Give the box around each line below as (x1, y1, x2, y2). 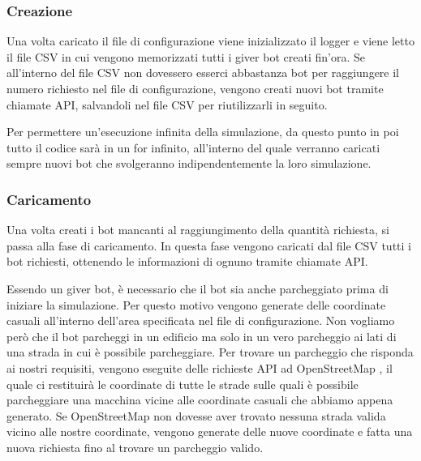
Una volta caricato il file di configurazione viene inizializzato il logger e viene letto (6, 32, 415, 49)
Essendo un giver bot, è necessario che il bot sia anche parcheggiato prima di (6, 280, 389, 297)
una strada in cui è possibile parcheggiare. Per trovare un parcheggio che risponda (6, 344, 414, 361)
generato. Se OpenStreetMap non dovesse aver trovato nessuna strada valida (6, 407, 386, 424)
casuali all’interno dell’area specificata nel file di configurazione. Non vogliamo (6, 312, 395, 329)
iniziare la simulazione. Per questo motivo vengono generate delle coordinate (6, 296, 386, 313)
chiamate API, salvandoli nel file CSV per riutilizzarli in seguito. (6, 96, 328, 113)
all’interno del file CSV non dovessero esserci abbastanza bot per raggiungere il (6, 64, 400, 81)
